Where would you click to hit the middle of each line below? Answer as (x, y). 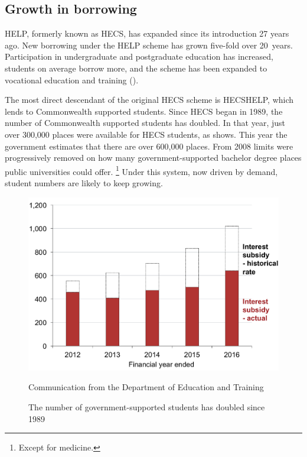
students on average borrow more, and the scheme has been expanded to (136, 68)
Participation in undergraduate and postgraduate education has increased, (139, 56)
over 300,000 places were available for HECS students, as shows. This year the (146, 134)
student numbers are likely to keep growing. (84, 182)
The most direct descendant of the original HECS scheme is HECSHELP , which (149, 100)
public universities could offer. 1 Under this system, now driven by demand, (141, 170)
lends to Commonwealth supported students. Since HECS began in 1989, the (144, 111)
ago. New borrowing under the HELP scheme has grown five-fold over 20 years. (149, 45)
